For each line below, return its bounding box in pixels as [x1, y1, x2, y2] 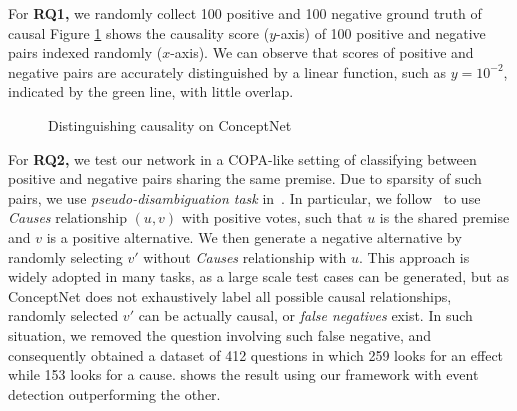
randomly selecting [8, 246, 123, 267]
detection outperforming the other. [8, 383, 221, 404]
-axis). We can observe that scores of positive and [170, 42, 474, 63]
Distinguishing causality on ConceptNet [48, 114, 292, 135]
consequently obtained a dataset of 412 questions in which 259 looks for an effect [8, 344, 504, 365]
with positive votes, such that [181, 207, 363, 228]
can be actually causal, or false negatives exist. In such [138, 305, 473, 326]
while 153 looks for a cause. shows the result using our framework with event [8, 364, 479, 385]
